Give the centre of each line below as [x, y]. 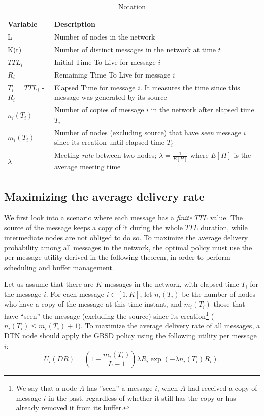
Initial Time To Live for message [105, 62]
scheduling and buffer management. [59, 267]
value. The [226, 217]
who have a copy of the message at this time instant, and [93, 304]
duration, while [224, 227]
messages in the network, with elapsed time [172, 284]
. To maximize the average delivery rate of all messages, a [170, 326]
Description [75, 24]
